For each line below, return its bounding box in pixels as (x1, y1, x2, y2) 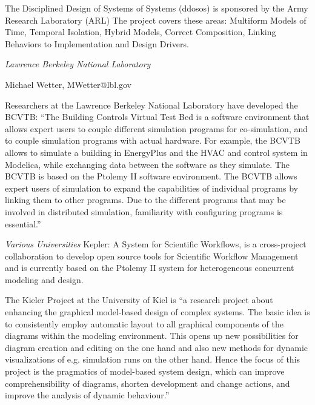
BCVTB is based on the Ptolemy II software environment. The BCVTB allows (5, 170, 297, 182)
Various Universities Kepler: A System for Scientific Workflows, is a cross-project (5, 238, 307, 250)
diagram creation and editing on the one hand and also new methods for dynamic (5, 341, 308, 353)
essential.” (5, 217, 41, 230)
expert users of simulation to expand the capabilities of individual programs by (5, 181, 298, 194)
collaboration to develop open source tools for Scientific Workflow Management (5, 249, 299, 262)
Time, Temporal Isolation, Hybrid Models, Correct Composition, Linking (5, 25, 276, 38)
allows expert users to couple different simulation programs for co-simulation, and (5, 122, 308, 135)
